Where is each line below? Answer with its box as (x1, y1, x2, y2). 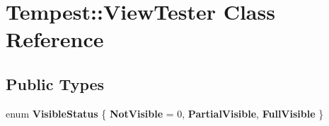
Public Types (6, 73, 105, 94)
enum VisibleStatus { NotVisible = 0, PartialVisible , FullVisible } (6, 106, 324, 120)
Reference (6, 25, 104, 53)
